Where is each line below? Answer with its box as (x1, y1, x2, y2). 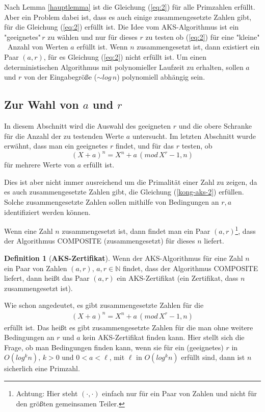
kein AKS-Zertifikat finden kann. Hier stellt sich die (83, 332, 245, 343)
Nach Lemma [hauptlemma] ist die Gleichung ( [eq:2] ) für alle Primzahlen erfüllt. (4, 2, 255, 12)
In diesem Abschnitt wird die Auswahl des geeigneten (4, 120, 171, 131)
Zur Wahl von (4, 96, 79, 112)
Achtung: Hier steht (16, 387, 78, 398)
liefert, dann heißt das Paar (4, 273, 90, 283)
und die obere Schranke (178, 120, 252, 131)
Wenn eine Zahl (4, 225, 53, 236)
